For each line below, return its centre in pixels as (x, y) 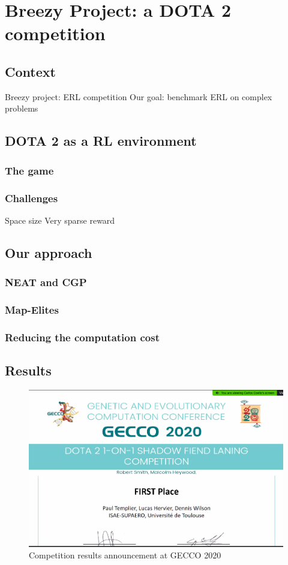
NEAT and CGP (46, 282)
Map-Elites (32, 309)
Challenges (31, 198)
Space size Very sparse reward (60, 220)
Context (30, 71)
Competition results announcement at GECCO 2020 (125, 555)
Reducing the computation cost (82, 337)
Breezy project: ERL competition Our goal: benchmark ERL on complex (139, 96)
